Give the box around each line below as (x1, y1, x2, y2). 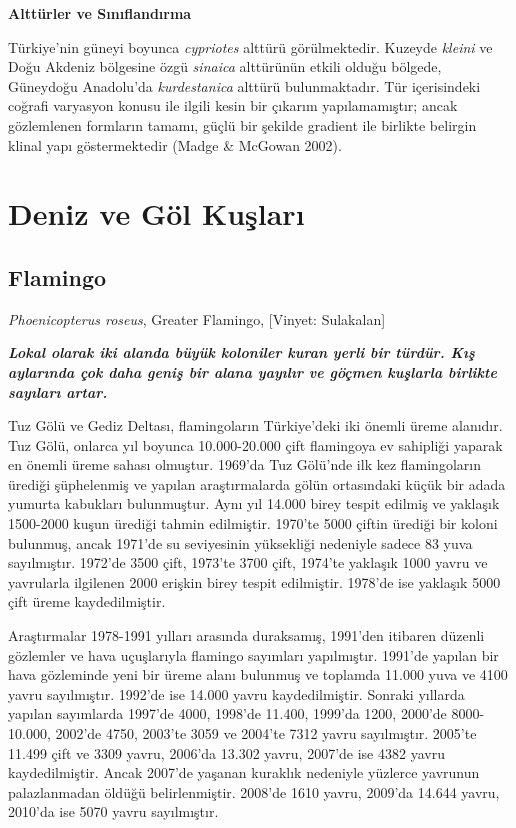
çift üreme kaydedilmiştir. (8, 591, 166, 612)
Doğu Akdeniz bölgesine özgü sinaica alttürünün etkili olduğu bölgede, (8, 56, 442, 77)
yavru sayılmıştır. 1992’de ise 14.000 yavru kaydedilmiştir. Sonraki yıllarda (8, 683, 465, 704)
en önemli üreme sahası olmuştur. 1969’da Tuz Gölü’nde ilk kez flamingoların (8, 454, 481, 475)
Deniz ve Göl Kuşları (8, 193, 305, 234)
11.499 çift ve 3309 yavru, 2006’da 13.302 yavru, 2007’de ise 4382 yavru (8, 742, 445, 763)
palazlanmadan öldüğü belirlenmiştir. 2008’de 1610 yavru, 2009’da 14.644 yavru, (8, 781, 500, 802)
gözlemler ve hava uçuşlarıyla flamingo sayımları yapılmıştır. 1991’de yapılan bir (8, 644, 499, 665)
